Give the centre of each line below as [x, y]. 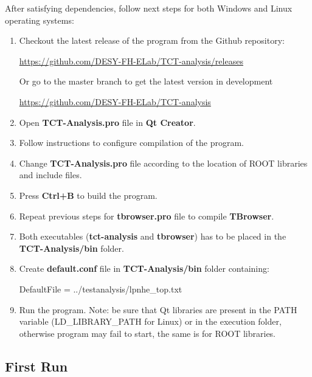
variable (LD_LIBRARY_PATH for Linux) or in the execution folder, [150, 321]
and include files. [50, 175]
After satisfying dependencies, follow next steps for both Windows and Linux [149, 8]
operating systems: [40, 20]
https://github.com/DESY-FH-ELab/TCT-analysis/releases [131, 61]
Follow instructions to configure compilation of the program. [132, 143]
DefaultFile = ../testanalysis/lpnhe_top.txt [101, 289]
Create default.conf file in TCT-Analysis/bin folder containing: [144, 268]
